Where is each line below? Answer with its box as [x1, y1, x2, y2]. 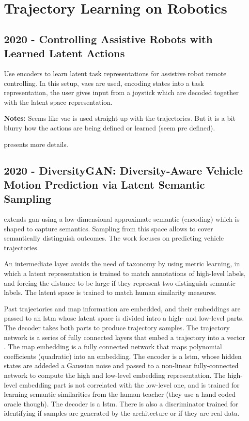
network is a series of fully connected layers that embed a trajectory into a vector [4, 332, 245, 342]
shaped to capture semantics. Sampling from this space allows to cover [4, 223, 213, 233]
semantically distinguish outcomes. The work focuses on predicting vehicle [4, 233, 224, 243]
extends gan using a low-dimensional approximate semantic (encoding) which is [4, 214, 240, 224]
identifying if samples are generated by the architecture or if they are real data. [4, 408, 240, 418]
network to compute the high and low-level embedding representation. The [4, 370, 226, 380]
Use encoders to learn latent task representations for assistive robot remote [4, 68, 227, 78]
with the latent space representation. [4, 97, 113, 107]
